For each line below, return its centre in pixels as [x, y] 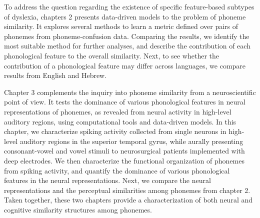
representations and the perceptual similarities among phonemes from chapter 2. [127, 190]
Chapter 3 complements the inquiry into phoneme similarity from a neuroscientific [130, 92]
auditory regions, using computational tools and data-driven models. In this [120, 121]
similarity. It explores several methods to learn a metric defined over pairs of [121, 26]
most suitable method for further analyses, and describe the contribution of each [127, 46]
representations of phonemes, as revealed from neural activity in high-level [118, 111]
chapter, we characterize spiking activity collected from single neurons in [115, 131]
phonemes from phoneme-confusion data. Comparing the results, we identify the [127, 36]
